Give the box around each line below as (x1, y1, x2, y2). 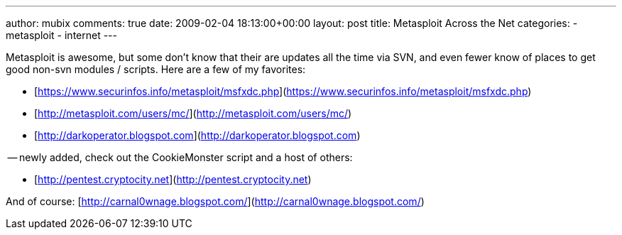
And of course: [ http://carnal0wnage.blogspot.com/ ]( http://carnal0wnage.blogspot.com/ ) (6, 195, 425, 207)
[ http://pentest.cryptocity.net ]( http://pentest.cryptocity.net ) (34, 173, 312, 185)
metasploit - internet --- (6, 29, 117, 41)
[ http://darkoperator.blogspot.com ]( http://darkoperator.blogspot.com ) (34, 129, 361, 141)
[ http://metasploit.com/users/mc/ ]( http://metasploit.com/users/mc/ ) (34, 107, 352, 119)
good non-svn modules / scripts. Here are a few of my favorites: (6, 63, 306, 75)
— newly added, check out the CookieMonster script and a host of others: (7, 151, 353, 163)
